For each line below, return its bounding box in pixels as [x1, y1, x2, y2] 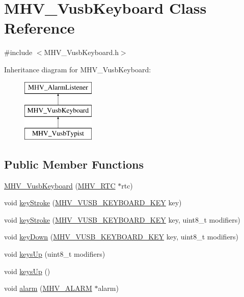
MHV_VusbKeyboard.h [44, 47, 119, 58]
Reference [4, 17, 75, 38]
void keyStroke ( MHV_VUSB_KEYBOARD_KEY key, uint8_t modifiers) [4, 214, 240, 225]
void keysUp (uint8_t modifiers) [4, 249, 105, 259]
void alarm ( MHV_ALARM [4, 283, 92, 293]
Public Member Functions [4, 156, 144, 172]
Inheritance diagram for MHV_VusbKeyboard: [4, 64, 151, 74]
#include [4, 47, 33, 58]
